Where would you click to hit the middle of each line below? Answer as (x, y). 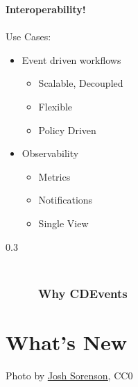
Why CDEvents (83, 293)
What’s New (66, 342)
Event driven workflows (71, 59)
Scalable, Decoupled (81, 83)
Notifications (66, 200)
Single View (63, 223)
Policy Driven (67, 130)
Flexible (55, 106)
